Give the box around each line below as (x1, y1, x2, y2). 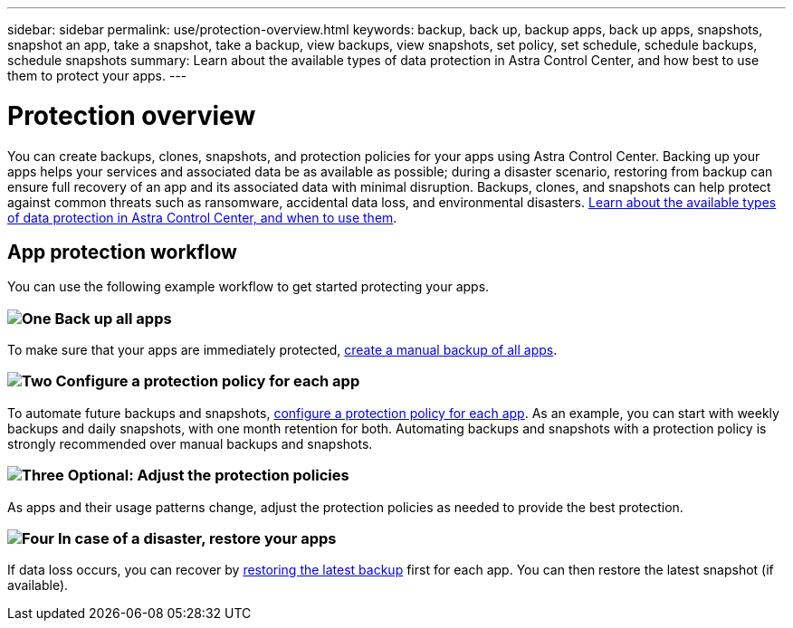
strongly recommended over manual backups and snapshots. (7, 435, 373, 452)
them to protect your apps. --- (7, 68, 187, 83)
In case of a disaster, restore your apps (57, 528, 337, 547)
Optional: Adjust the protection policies (67, 466, 349, 485)
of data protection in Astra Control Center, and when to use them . (7, 209, 397, 225)
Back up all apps (54, 309, 172, 328)
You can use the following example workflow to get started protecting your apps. (7, 279, 490, 295)
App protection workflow (7, 240, 237, 263)
